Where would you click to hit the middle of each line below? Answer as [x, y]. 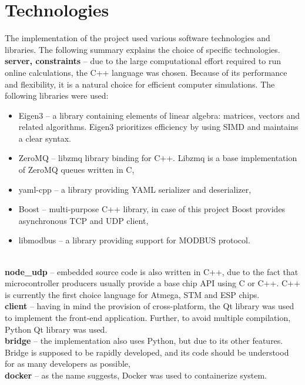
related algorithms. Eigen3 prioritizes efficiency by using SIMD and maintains [158, 127]
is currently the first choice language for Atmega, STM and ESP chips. [132, 294]
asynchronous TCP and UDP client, [83, 220]
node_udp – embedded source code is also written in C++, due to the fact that [152, 271]
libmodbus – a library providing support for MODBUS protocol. [134, 240]
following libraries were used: [57, 96]
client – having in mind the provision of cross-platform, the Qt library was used [150, 306]
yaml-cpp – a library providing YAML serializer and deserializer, [135, 189]
